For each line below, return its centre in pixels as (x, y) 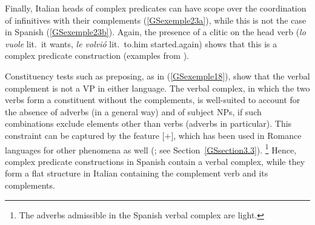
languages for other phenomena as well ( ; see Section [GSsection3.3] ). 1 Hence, (151, 149)
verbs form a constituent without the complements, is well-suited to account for (153, 100)
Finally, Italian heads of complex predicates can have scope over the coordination (156, 8)
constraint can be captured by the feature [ (85, 135)
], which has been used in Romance (236, 135)
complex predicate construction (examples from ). (97, 55)
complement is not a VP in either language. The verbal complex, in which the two (157, 88)
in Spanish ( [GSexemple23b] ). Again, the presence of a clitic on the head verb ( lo (155, 32)
